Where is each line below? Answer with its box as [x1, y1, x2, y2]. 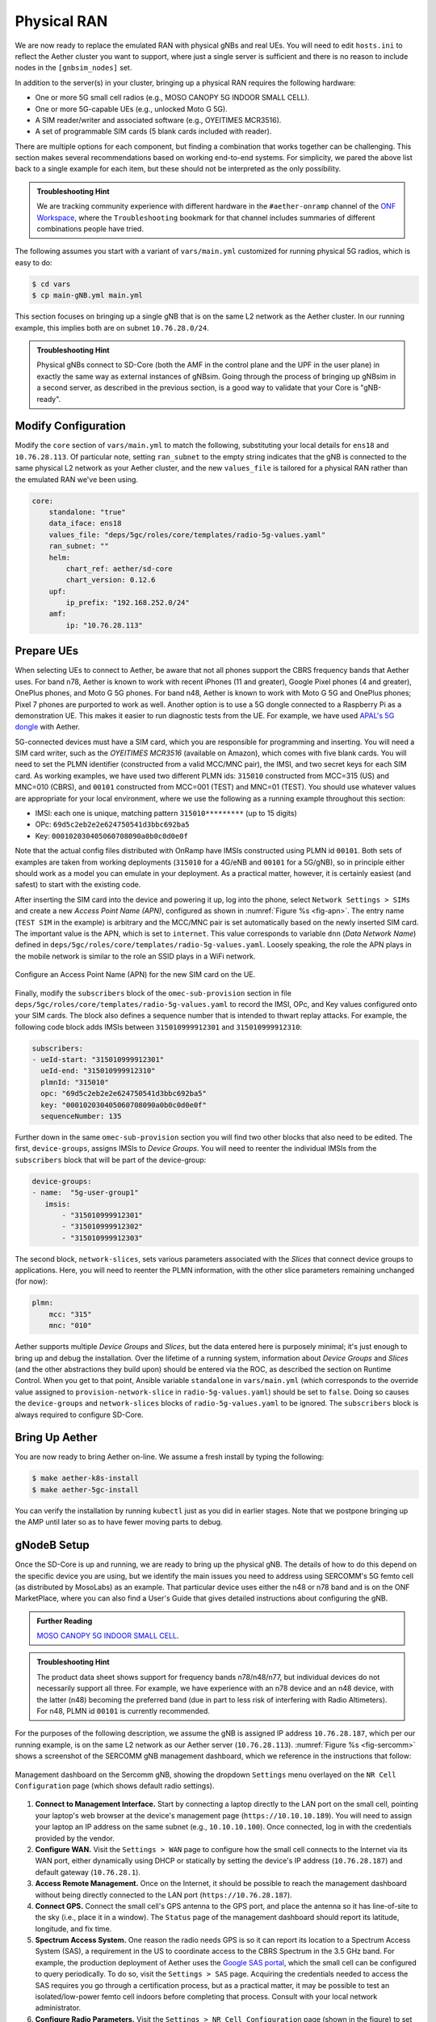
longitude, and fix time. [35, 1923, 112, 1933]
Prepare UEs [15, 644, 79, 658]
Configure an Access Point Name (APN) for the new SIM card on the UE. [15, 970, 256, 979]
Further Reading [36, 1616, 93, 1626]
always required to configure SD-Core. [15, 1410, 145, 1419]
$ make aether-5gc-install [31, 1485, 139, 1494]
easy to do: [15, 257, 52, 267]
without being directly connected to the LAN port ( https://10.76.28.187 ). [35, 1889, 292, 1900]
